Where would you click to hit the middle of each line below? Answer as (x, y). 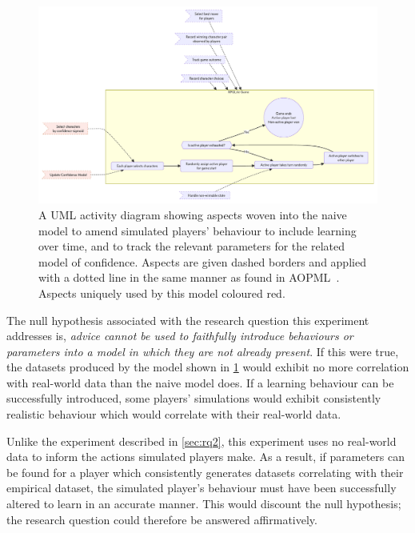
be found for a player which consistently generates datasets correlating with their (205, 472)
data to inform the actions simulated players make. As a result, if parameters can (206, 457)
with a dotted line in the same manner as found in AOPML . (189, 277)
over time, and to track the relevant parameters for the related (192, 246)
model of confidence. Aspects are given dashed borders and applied (202, 261)
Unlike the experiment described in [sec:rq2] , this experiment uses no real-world (202, 441)
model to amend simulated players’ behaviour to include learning (198, 230)
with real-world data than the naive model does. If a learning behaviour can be (200, 382)
